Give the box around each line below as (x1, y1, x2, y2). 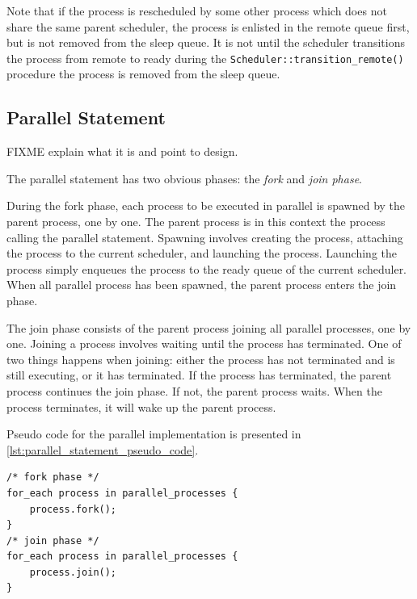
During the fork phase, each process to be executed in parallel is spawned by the (6, 197, 406, 214)
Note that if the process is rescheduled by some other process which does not (6, 2, 387, 19)
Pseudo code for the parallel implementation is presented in (6, 425, 301, 442)
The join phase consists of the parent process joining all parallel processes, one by (6, 319, 411, 336)
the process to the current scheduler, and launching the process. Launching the (6, 245, 397, 262)
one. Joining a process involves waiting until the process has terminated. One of (6, 335, 402, 352)
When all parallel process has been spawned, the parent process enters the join (6, 276, 397, 293)
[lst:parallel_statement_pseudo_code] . (6, 441, 199, 458)
